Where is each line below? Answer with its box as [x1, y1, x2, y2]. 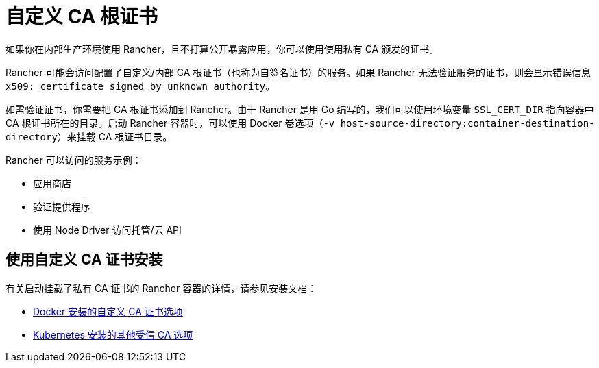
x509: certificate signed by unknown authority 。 [5, 79, 276, 92]
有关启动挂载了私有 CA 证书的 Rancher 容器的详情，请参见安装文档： [5, 282, 317, 294]
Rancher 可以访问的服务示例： [5, 154, 142, 166]
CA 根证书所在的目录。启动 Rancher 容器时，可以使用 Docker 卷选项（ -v [5, 116, 335, 129]
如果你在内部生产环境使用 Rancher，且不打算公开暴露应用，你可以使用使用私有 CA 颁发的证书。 [5, 42, 439, 55]
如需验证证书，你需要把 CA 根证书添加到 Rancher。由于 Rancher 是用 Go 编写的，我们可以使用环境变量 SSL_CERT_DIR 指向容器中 [5, 103, 594, 115]
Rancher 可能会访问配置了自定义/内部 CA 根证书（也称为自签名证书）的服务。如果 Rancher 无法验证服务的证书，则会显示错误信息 [5, 66, 591, 78]
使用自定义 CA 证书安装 [5, 251, 163, 269]
